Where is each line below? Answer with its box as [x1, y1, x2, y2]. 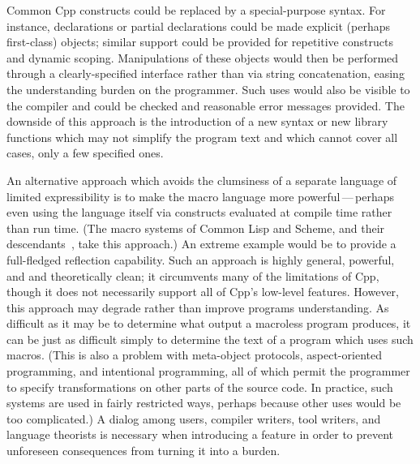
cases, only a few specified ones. [6, 144, 164, 161]
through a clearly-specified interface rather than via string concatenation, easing [6, 65, 405, 82]
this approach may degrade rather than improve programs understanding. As [6, 299, 389, 316]
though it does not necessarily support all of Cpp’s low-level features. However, [6, 283, 399, 300]
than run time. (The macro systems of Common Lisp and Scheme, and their [6, 219, 385, 236]
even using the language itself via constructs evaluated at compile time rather [6, 204, 392, 221]
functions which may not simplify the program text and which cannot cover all [6, 128, 398, 145]
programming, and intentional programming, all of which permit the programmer [6, 363, 410, 380]
